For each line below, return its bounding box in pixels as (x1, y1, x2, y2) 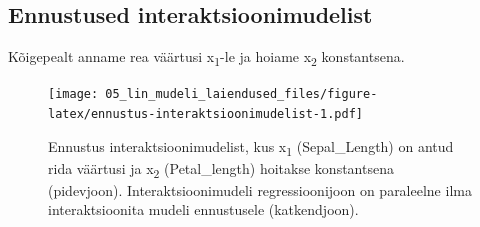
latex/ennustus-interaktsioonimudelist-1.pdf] (48, 106, 363, 121)
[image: (48, 87, 99, 102)
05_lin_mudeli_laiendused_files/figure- (105, 87, 378, 102)
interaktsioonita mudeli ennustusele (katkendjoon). (48, 199, 359, 220)
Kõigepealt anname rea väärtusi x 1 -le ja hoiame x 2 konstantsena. (8, 46, 405, 69)
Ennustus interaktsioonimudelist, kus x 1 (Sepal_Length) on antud (48, 135, 454, 159)
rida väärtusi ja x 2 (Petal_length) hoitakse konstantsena (48, 157, 394, 181)
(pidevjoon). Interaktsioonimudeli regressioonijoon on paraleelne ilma (48, 179, 472, 200)
